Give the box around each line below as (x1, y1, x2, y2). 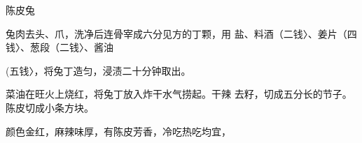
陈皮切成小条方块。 (6, 100, 94, 114)
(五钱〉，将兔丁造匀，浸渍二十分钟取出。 (6, 63, 191, 77)
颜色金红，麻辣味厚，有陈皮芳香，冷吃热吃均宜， (6, 123, 231, 138)
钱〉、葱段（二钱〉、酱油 (6, 40, 113, 54)
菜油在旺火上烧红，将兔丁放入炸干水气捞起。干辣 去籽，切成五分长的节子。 (6, 86, 352, 101)
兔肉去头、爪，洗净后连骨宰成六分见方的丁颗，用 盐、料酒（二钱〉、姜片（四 (6, 26, 357, 40)
